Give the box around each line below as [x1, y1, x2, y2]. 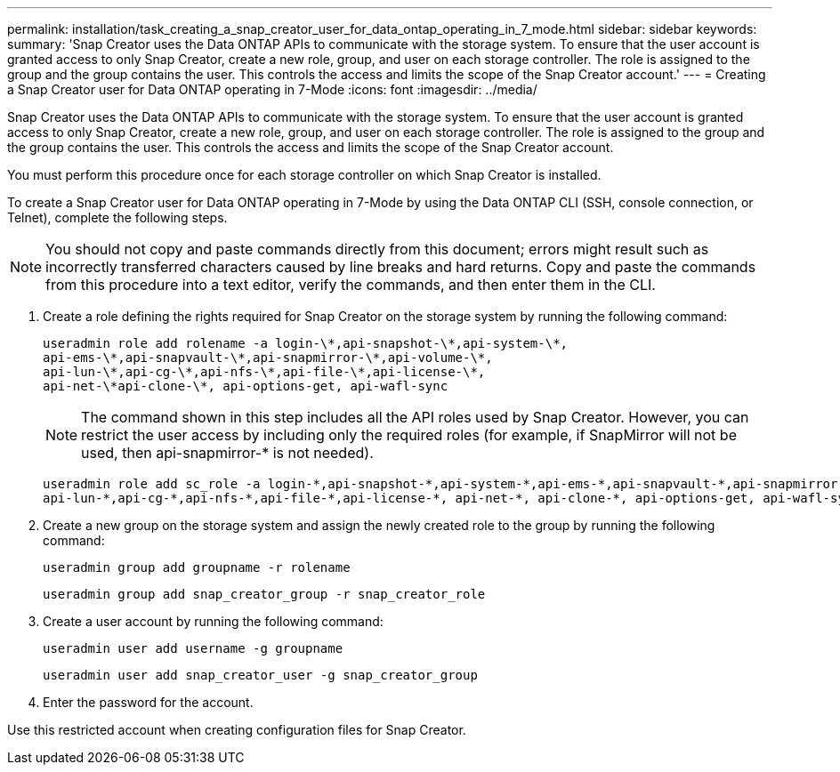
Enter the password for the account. [43, 695, 254, 710]
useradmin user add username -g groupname [43, 641, 343, 655]
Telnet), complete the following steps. [7, 210, 228, 225]
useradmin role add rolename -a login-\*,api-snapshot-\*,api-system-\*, [43, 336, 569, 350]
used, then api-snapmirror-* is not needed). [81, 444, 374, 462]
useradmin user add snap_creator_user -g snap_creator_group [43, 668, 478, 682]
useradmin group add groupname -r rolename [43, 560, 351, 575]
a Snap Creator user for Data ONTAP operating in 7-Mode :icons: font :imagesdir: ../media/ [7, 82, 537, 97]
